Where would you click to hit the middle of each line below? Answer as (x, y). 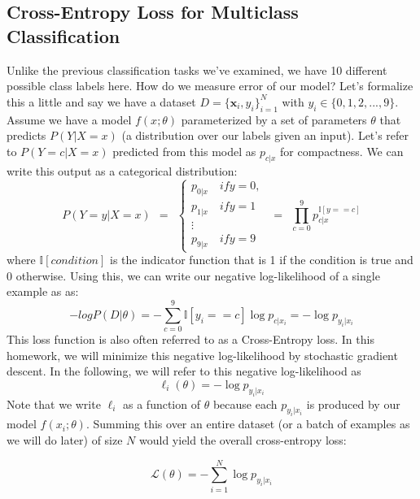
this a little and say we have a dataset (101, 101)
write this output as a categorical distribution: (122, 170)
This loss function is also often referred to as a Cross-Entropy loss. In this (190, 339)
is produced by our (353, 404)
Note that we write (54, 404)
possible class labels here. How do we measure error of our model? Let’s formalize (210, 86)
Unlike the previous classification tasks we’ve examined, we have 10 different (197, 69)
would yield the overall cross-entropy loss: (243, 439)
